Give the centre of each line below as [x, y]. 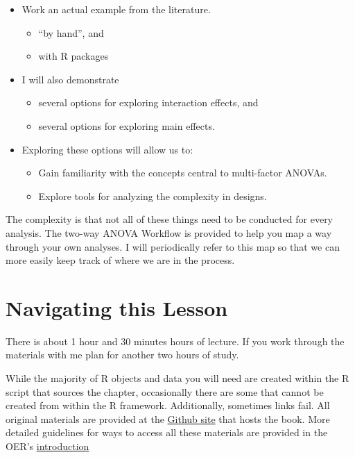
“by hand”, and [71, 32]
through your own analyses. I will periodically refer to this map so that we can [173, 246]
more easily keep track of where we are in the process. [120, 260]
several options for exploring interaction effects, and [148, 102]
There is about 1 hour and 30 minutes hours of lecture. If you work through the [175, 341]
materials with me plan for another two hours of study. [122, 355]
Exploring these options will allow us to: [107, 149]
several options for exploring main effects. [127, 125]
